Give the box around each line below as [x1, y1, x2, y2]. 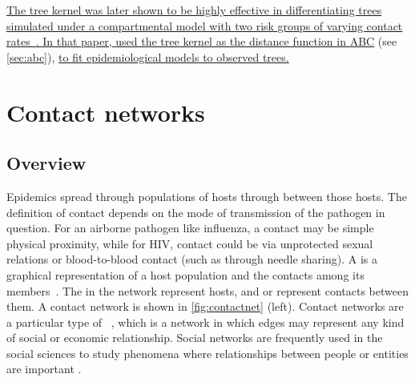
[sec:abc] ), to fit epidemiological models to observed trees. [6, 48, 289, 65]
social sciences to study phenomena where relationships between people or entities [6, 344, 409, 361]
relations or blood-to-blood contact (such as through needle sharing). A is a [6, 251, 377, 267]
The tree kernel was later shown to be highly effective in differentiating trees [6, 2, 382, 18]
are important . [6, 360, 82, 377]
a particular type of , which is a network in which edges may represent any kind [6, 313, 405, 330]
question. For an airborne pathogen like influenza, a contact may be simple [6, 219, 374, 236]
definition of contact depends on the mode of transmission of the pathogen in [6, 203, 385, 220]
